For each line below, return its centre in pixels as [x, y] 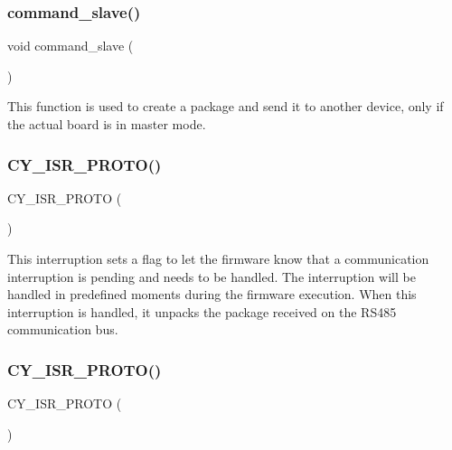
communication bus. [63, 329]
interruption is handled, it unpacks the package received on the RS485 [202, 311]
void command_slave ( [71, 46]
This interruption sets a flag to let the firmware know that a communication [218, 258]
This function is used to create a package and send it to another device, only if [226, 106]
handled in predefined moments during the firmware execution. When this [212, 294]
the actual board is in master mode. [107, 124]
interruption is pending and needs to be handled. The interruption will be [212, 276]
